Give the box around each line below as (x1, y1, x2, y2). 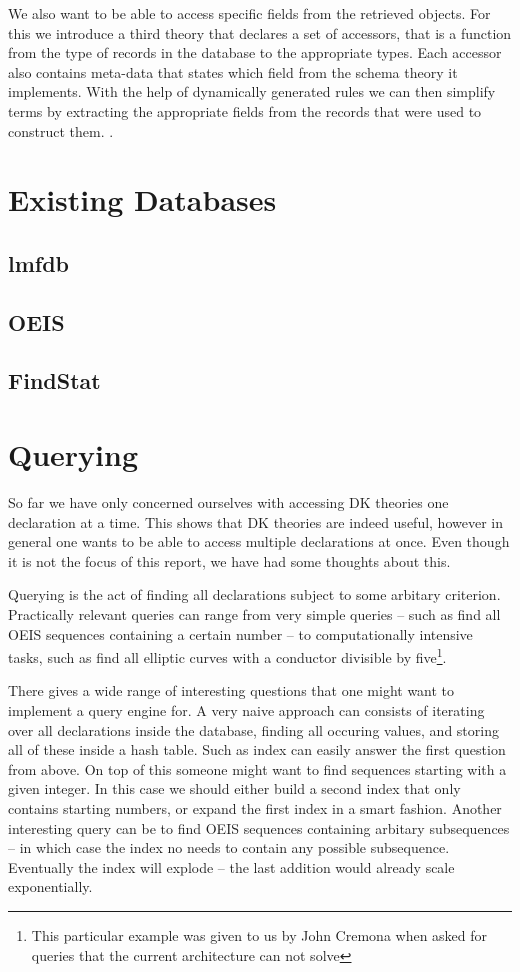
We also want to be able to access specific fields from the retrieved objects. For (8, 3, 491, 23)
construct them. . (8, 120, 114, 141)
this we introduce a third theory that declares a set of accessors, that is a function (8, 22, 512, 43)
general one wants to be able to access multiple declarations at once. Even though (8, 531, 510, 552)
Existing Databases (8, 179, 277, 220)
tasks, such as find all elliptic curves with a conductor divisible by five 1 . (8, 644, 447, 667)
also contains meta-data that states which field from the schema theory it (8, 61, 458, 82)
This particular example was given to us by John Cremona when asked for (31, 924, 488, 945)
